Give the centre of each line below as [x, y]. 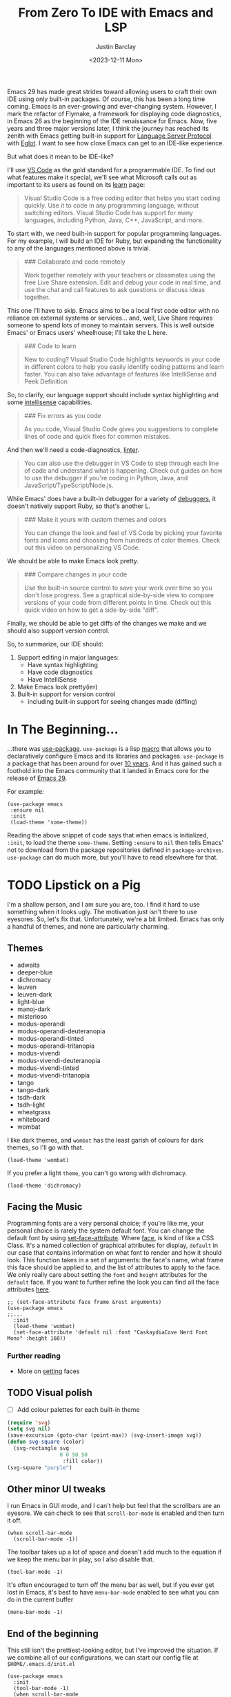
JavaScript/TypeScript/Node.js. [69, 485]
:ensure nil [27, 810]
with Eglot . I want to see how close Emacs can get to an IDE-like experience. [116, 143]
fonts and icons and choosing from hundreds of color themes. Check [122, 540]
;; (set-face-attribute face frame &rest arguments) [84, 1303]
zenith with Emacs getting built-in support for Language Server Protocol [109, 136]
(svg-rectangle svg [41, 1449]
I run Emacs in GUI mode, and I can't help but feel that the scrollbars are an [114, 1506]
